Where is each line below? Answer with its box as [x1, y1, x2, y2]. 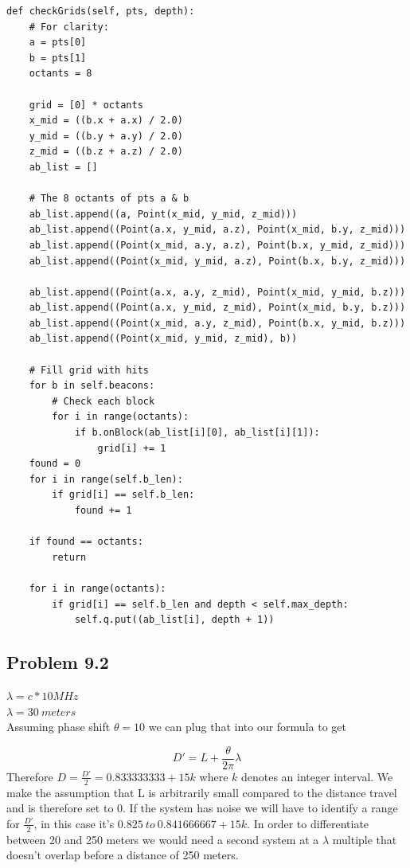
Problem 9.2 [6, 650, 109, 674]
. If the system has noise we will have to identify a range [123, 800, 398, 816]
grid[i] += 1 [97, 442, 166, 454]
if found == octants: [29, 536, 143, 548]
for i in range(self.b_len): [29, 473, 183, 485]
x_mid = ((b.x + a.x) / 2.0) [29, 115, 183, 127]
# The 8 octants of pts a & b [29, 193, 189, 205]
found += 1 [74, 505, 132, 516]
